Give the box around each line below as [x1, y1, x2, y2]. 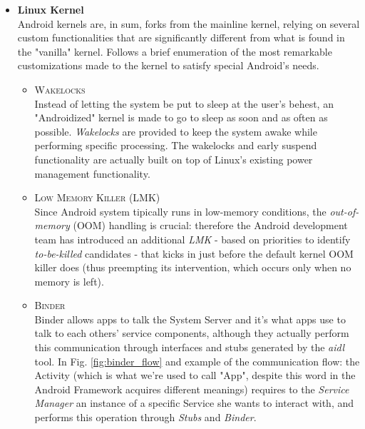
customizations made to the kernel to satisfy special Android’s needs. [17, 58, 319, 73]
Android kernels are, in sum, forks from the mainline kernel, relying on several [17, 16, 360, 31]
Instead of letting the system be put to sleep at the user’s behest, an [34, 96, 334, 111]
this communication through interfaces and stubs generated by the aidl [34, 340, 344, 355]
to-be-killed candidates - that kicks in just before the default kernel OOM [34, 246, 354, 261]
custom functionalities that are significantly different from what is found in [17, 30, 345, 45]
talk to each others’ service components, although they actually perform [34, 325, 349, 340]
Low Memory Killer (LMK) [34, 190, 160, 205]
